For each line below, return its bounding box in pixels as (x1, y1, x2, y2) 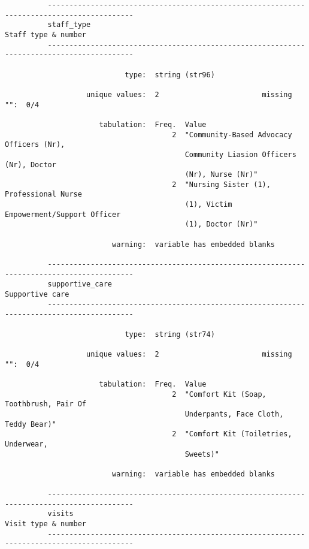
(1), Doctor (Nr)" (184, 220, 258, 229)
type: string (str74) (125, 330, 215, 339)
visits (47, 509, 74, 518)
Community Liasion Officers (184, 150, 296, 159)
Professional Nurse (5, 190, 82, 199)
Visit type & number (5, 520, 87, 529)
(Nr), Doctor (5, 160, 56, 169)
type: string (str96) (125, 70, 215, 79)
